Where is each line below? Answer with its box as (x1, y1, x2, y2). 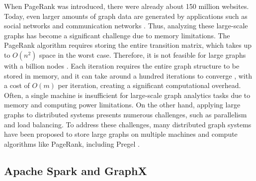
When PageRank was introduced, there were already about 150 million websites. (4, 1, 249, 11)
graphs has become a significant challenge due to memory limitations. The (4, 30, 230, 40)
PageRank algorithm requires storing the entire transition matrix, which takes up (4, 40, 252, 50)
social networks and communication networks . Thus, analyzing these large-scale (4, 20, 248, 31)
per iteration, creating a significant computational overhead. (58, 80, 241, 90)
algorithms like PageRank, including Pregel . (4, 138, 140, 149)
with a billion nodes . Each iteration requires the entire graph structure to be (4, 60, 240, 71)
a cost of (4, 80, 30, 90)
